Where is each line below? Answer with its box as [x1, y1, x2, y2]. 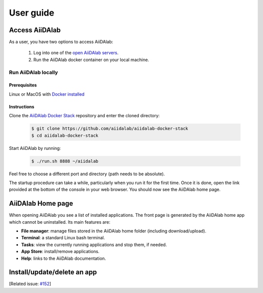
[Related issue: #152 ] [9, 281, 51, 287]
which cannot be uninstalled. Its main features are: [9, 219, 111, 225]
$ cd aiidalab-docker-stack [31, 132, 98, 138]
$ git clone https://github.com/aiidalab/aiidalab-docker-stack [31, 126, 188, 131]
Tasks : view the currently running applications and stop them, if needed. [21, 242, 167, 248]
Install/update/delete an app [9, 268, 97, 276]
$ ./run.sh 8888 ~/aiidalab [31, 158, 98, 164]
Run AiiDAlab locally [9, 69, 58, 76]
